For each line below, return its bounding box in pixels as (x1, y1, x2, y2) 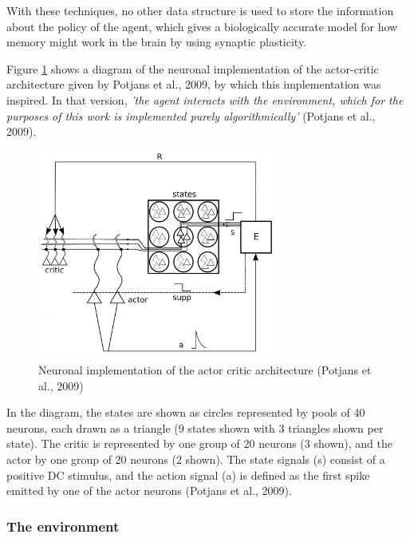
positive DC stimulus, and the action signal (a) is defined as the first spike (6, 466, 370, 483)
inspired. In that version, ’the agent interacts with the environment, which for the (6, 91, 404, 108)
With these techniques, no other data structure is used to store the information (6, 2, 394, 18)
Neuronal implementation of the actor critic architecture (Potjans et (38, 362, 372, 378)
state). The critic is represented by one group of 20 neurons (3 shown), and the (6, 435, 392, 452)
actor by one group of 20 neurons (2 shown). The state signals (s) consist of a (6, 451, 385, 468)
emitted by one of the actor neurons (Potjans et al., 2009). (6, 482, 292, 499)
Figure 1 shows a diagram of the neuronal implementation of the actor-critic (6, 60, 379, 77)
